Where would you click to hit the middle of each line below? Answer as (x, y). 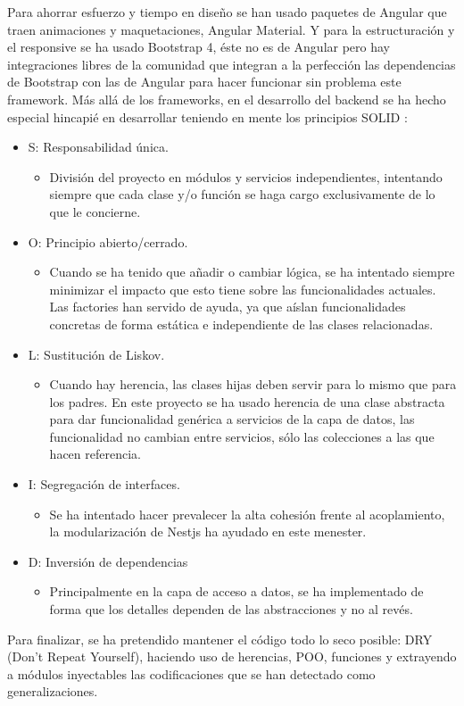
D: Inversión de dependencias (108, 561)
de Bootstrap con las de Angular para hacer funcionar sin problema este (204, 82)
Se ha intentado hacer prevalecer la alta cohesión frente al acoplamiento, (247, 514)
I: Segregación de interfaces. (104, 484)
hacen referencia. (95, 454)
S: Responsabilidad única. (98, 147)
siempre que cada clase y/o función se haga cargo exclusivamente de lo (242, 194)
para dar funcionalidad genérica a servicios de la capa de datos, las (232, 419)
